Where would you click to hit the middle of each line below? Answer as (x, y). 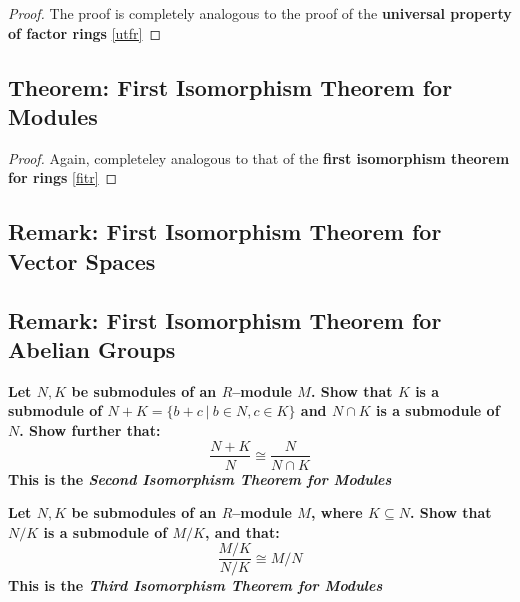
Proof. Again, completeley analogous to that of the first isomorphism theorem (259, 157)
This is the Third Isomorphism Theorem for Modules (195, 585)
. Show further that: (90, 429)
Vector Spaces (82, 260)
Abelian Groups (92, 348)
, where (336, 512)
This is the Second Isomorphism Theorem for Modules (200, 478)
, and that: (242, 531)
